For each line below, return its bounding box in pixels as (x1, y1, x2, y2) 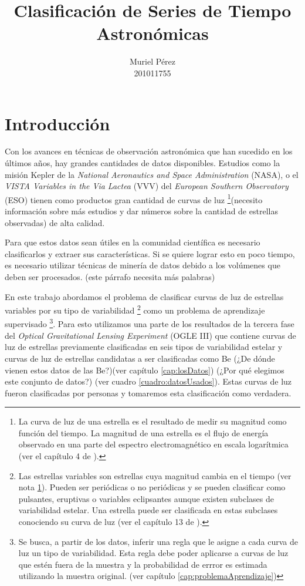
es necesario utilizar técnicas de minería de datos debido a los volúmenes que (5, 259, 280, 271)
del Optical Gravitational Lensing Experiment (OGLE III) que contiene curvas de (5, 329, 296, 341)
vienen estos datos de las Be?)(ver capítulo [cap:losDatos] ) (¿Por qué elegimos (5, 363, 284, 376)
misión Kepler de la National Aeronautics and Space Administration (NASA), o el (5, 168, 299, 180)
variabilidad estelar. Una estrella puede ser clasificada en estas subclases (18, 504, 278, 516)
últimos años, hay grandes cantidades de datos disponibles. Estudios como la (5, 157, 280, 169)
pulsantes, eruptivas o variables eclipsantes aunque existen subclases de (18, 492, 274, 504)
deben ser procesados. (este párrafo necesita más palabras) (5, 271, 215, 283)
